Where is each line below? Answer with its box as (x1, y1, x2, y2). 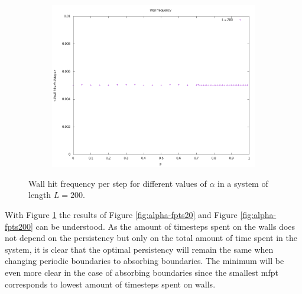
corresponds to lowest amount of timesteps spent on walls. (5, 278, 216, 290)
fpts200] (5, 220, 33, 232)
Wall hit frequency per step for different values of (28, 177, 207, 189)
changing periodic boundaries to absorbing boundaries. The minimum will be (5, 255, 284, 267)
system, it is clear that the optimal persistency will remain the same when (5, 243, 274, 255)
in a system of (217, 177, 268, 189)
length (28, 189, 51, 201)
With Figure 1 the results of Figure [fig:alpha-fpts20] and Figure (5, 208, 238, 220)
